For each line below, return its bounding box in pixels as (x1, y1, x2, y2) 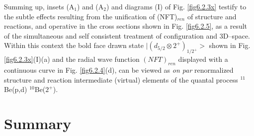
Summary (4, 113, 72, 133)
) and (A (77, 1, 104, 11)
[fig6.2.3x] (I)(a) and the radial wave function (4, 54, 140, 64)
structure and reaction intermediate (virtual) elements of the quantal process (4, 74, 238, 85)
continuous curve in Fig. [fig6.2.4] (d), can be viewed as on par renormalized (4, 64, 234, 75)
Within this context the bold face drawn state (4, 40, 144, 50)
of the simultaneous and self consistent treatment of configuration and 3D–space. (4, 30, 251, 41)
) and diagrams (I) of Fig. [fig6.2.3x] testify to (106, 1, 247, 11)
